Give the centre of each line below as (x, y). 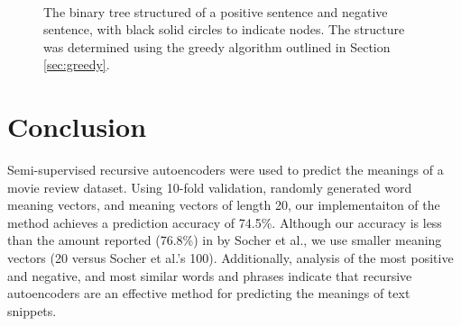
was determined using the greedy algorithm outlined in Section (217, 46)
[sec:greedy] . (77, 64)
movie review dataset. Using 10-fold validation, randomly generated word (210, 187)
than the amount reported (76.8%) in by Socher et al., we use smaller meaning (225, 240)
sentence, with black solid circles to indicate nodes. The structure (224, 29)
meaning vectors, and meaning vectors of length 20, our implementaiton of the (224, 205)
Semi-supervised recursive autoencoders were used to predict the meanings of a (226, 170)
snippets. (32, 310)
